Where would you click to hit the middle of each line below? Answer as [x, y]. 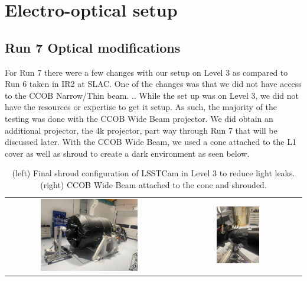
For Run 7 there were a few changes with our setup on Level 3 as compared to [146, 72]
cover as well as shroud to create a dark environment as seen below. [127, 153]
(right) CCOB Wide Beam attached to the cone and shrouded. [153, 184]
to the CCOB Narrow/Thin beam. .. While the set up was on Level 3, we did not [152, 95]
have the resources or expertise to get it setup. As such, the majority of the [141, 107]
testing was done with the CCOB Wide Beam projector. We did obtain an [139, 118]
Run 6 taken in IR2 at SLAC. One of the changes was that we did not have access [153, 84]
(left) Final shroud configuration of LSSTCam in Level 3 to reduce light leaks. [153, 173]
